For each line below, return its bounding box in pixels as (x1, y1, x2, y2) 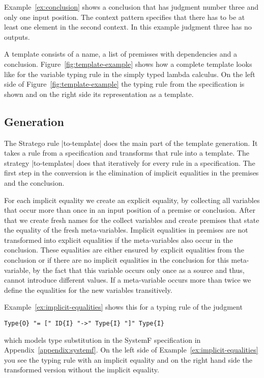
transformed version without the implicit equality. (4, 364, 159, 375)
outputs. (4, 31, 30, 42)
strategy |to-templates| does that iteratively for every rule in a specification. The (4, 157, 255, 168)
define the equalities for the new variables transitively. (4, 284, 172, 295)
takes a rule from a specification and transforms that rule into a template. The (4, 147, 249, 158)
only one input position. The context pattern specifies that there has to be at (4, 11, 245, 22)
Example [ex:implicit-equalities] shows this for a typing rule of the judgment (4, 301, 243, 312)
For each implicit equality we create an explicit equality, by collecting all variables (4, 194, 260, 205)
